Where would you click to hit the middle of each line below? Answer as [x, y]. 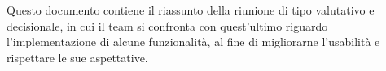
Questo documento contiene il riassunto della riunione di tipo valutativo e [191, 10]
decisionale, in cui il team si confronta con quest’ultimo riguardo [167, 25]
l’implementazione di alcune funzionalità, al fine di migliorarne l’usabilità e [193, 42]
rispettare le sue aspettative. [77, 57]
